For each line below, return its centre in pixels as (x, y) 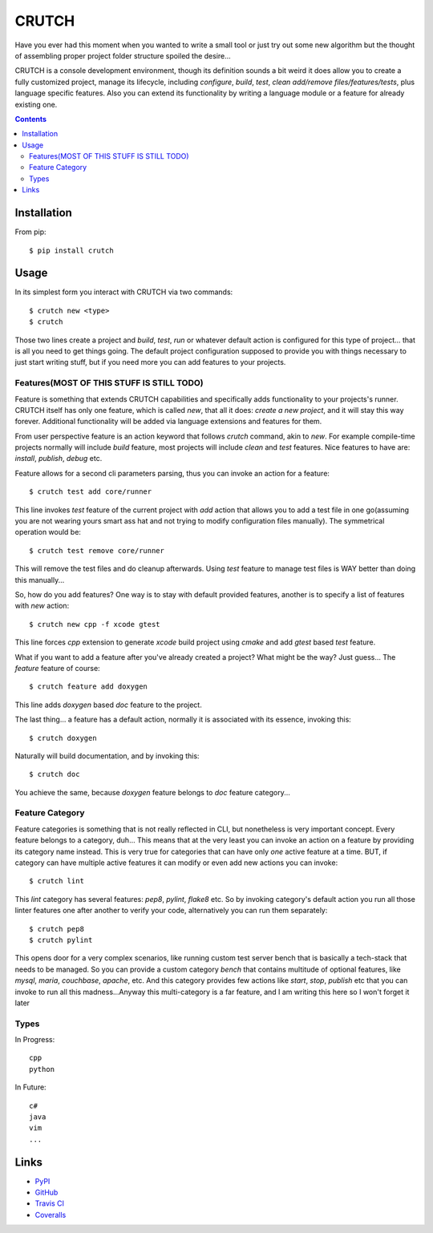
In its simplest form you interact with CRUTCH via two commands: (124, 292)
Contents (31, 119)
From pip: (31, 232)
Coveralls (51, 1215)
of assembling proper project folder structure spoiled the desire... (123, 55)
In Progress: (35, 1040)
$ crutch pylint (61, 940)
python (42, 1069)
